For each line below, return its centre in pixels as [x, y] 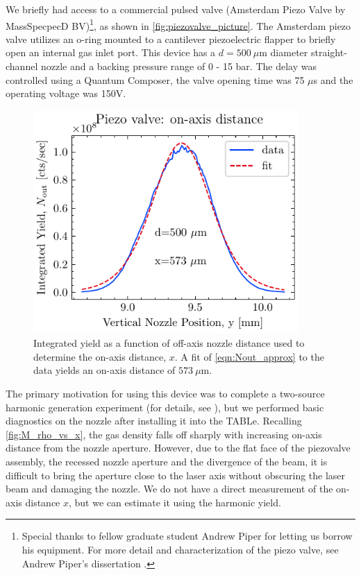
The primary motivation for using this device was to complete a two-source [165, 393]
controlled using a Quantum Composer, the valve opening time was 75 [155, 79]
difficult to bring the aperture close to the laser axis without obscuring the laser [176, 475]
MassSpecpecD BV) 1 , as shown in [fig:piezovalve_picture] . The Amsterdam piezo [178, 24]
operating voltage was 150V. [66, 93]
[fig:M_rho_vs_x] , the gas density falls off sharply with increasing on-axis [164, 434]
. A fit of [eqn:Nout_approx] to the [249, 356]
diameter [289, 52]
